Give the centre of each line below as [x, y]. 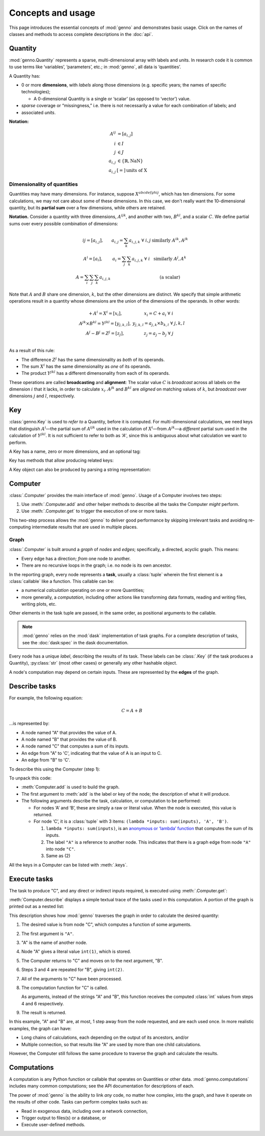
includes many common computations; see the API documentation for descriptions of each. [102, 1086]
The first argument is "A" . [48, 934]
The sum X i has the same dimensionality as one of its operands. [86, 366]
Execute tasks [31, 879]
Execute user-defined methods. [53, 1125]
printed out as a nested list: [37, 907]
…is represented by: [29, 723]
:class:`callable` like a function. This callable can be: [62, 581]
